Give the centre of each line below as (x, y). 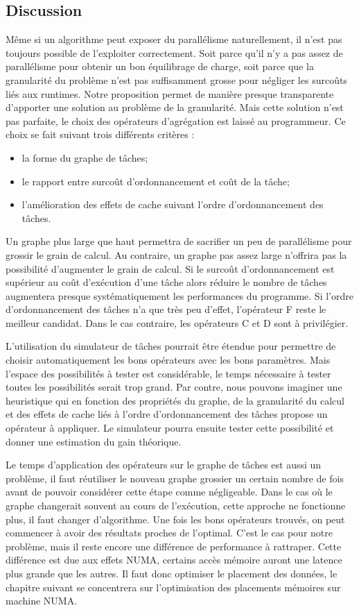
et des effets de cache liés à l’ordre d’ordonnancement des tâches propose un (167, 414)
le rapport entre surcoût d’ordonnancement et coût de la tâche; (156, 181)
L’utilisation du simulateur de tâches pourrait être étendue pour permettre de (171, 346)
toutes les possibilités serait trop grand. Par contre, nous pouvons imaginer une (174, 387)
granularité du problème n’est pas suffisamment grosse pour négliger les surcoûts (176, 79)
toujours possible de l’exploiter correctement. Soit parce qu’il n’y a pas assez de (174, 52)
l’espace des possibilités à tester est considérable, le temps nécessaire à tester (168, 373)
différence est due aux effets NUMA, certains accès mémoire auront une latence (174, 560)
